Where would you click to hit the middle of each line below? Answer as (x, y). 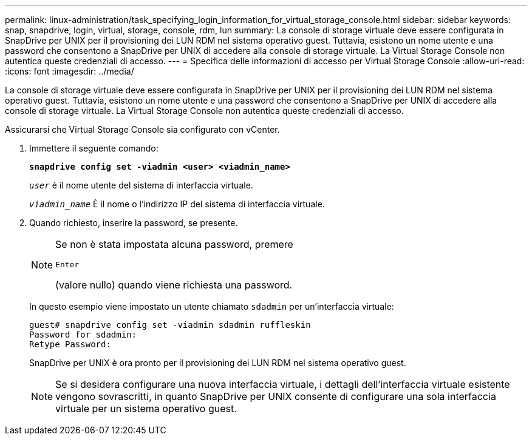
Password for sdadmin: (83, 335)
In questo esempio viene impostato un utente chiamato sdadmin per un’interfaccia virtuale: (212, 306)
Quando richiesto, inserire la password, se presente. (134, 223)
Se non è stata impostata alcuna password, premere (174, 244)
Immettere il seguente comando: (94, 148)
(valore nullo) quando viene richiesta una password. (174, 285)
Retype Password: (70, 344)
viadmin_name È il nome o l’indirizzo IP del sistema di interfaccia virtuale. (177, 204)
